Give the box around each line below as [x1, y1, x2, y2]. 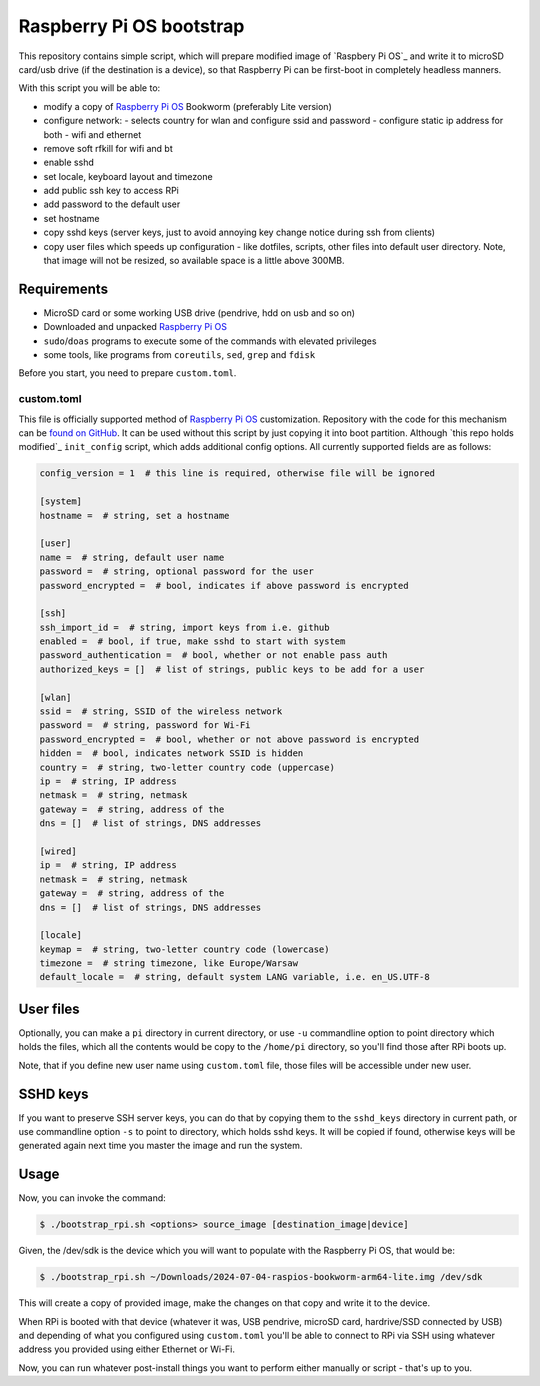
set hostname [43, 212, 100, 224]
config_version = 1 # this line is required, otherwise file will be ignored [39, 468, 435, 479]
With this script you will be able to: [18, 82, 161, 94]
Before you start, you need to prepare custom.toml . [18, 367, 237, 379]
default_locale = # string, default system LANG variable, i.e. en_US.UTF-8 [39, 971, 430, 983]
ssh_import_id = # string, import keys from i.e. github [39, 621, 330, 633]
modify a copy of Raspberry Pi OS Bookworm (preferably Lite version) [43, 100, 332, 112]
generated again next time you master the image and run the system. [18, 1140, 303, 1152]
